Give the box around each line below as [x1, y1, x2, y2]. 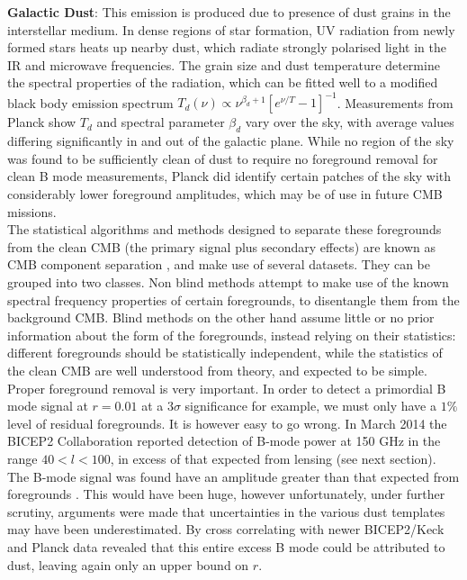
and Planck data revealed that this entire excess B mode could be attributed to [7, 537, 445, 556]
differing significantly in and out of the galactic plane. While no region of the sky [7, 131, 454, 150]
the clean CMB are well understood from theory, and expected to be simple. [7, 360, 427, 379]
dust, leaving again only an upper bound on [7, 555, 249, 574]
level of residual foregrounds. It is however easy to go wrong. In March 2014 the [7, 413, 447, 432]
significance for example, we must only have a [184, 396, 436, 415]
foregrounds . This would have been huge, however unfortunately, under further [7, 485, 445, 503]
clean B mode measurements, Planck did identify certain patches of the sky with [7, 167, 452, 186]
